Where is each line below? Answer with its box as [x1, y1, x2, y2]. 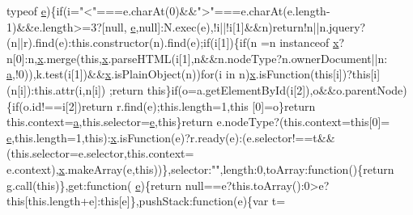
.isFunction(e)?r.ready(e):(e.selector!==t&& [116, 129, 335, 145]
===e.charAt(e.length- [214, 2, 330, 19]
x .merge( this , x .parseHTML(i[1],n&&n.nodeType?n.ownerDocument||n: [37, 49, 388, 66]
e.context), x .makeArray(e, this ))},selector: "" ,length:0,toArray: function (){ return [6, 160, 394, 177]
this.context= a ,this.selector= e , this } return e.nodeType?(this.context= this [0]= [6, 113, 390, 130]
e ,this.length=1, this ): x [6, 129, 117, 145]
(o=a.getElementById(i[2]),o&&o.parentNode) [177, 81, 407, 98]
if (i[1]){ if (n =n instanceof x [203, 34, 339, 51]
